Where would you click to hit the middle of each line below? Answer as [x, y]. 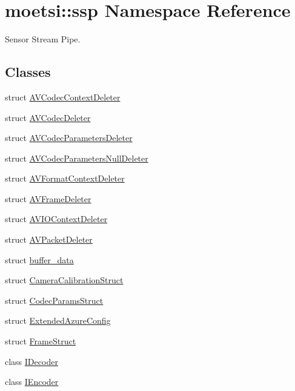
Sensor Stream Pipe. [43, 39]
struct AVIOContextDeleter [56, 219]
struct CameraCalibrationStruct [64, 280]
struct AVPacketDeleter [49, 239]
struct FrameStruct [41, 341]
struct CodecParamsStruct [54, 300]
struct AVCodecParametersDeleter [69, 138]
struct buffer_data [39, 259]
